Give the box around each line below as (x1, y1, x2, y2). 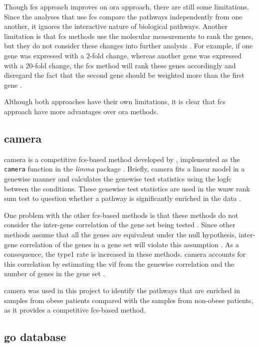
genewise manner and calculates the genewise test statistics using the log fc (4, 173, 232, 183)
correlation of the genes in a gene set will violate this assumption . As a (19, 239, 239, 249)
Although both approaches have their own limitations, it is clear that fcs (4, 96, 226, 107)
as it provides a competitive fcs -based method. (4, 305, 146, 315)
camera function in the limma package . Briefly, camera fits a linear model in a (4, 164, 245, 174)
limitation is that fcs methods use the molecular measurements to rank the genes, (4, 30, 254, 41)
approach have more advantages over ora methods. (4, 106, 159, 116)
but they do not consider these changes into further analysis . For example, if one (4, 40, 253, 51)
